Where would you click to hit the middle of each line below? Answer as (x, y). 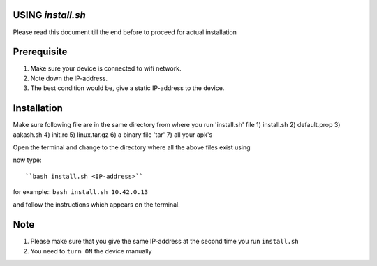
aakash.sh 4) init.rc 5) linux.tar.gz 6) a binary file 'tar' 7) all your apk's (113, 134)
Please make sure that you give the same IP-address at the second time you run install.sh (165, 242)
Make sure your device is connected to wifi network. (106, 68)
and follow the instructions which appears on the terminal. (97, 205)
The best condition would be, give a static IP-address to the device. (127, 88)
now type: (27, 160)
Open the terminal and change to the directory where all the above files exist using (132, 147)
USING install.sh (50, 15)
